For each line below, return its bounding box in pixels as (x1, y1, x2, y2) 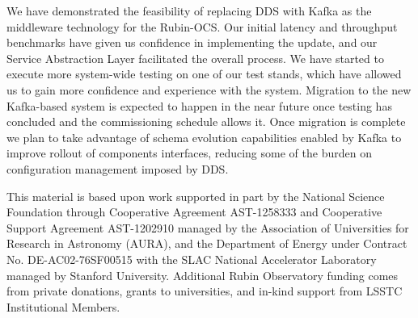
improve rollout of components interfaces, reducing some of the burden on (6, 144, 372, 161)
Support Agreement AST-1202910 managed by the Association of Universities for (6, 219, 409, 236)
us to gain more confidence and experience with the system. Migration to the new (6, 81, 412, 98)
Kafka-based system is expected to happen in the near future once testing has (6, 97, 392, 114)
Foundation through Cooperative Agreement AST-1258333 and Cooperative (6, 203, 382, 220)
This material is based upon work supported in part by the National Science (6, 187, 385, 204)
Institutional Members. (6, 298, 120, 315)
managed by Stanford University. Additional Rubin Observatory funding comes (6, 266, 399, 283)
